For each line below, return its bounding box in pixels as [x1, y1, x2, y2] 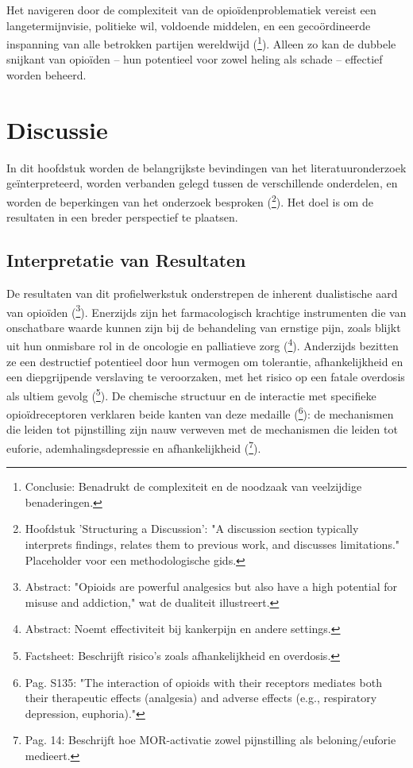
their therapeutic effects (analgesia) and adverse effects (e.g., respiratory [25, 689, 377, 706]
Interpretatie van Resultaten [6, 248, 246, 272]
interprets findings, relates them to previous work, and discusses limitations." [25, 535, 400, 552]
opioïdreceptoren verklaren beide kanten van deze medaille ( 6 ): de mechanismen [6, 403, 394, 422]
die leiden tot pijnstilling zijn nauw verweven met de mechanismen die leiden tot [6, 421, 398, 438]
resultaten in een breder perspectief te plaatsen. [6, 209, 238, 226]
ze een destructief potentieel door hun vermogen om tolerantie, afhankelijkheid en [6, 353, 403, 369]
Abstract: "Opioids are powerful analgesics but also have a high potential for [25, 578, 397, 595]
